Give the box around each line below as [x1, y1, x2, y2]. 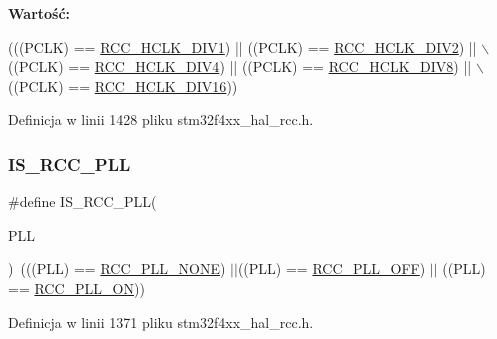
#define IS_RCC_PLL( [8, 191, 157, 212]
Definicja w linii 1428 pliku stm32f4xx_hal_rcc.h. [8, 109, 314, 130]
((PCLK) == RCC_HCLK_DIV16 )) [8, 75, 238, 96]
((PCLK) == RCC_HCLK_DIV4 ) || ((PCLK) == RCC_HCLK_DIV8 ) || [8, 56, 472, 77]
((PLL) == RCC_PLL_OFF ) [237, 258, 426, 279]
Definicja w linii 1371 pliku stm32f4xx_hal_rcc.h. [8, 311, 314, 332]
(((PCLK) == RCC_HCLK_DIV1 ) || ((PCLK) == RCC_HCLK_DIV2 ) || [8, 36, 477, 57]
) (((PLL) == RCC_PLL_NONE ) [8, 258, 226, 279]
